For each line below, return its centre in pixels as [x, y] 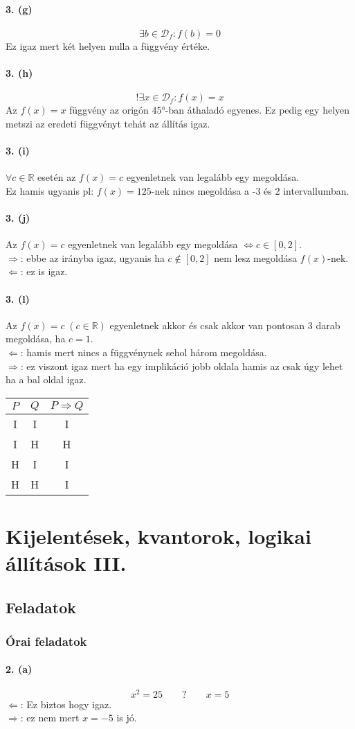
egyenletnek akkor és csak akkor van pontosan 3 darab [225, 325]
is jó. [127, 718]
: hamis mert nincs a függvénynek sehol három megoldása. [144, 352]
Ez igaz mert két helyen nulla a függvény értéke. [108, 45]
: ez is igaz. [44, 271]
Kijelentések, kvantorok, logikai [158, 535]
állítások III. [66, 563]
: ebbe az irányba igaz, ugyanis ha [92, 257]
